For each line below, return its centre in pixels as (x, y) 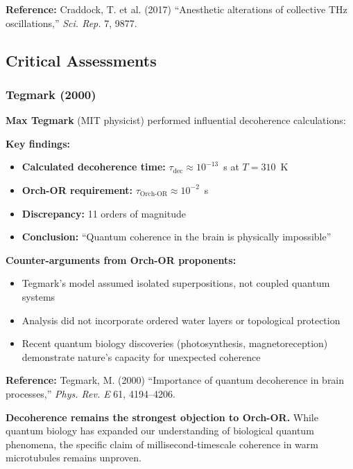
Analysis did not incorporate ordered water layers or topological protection (181, 320)
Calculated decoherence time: (94, 167)
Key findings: (38, 143)
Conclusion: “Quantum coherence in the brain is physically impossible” (176, 237)
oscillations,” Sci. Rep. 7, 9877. (71, 23)
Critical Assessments (81, 60)
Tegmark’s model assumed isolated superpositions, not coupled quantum (176, 283)
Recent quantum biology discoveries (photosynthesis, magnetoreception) (175, 343)
